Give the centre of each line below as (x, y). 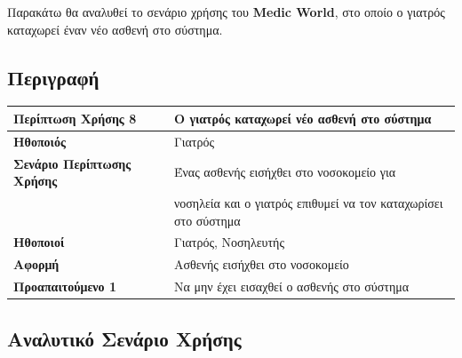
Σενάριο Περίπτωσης (72, 163)
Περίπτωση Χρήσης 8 (75, 118)
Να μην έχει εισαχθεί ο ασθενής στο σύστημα (291, 286)
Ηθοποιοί (39, 242)
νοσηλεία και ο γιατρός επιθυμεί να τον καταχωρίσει (308, 203)
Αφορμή (36, 264)
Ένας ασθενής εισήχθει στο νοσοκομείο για (284, 172)
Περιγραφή (53, 77)
